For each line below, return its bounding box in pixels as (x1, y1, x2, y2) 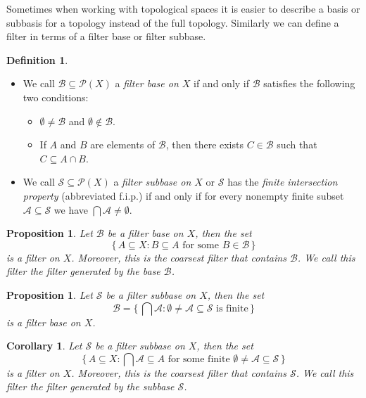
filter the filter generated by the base (6, 264, 160, 278)
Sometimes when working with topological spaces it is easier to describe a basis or (6, 1, 360, 15)
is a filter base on (6, 314, 81, 329)
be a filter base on (107, 226, 184, 240)
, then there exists (165, 137, 244, 152)
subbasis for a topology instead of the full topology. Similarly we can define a (6, 15, 339, 30)
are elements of (90, 137, 156, 152)
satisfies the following (263, 76, 355, 91)
